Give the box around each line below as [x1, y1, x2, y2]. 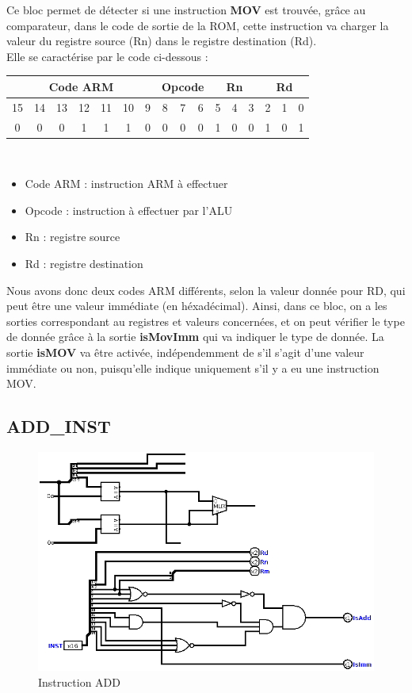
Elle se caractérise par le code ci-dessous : [6, 48, 208, 64]
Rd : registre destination [25, 255, 143, 272]
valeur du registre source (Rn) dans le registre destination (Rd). [6, 33, 317, 49]
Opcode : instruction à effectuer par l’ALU [25, 201, 233, 218]
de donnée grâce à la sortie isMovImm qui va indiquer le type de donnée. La [6, 328, 384, 345]
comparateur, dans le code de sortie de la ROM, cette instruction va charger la [6, 17, 389, 33]
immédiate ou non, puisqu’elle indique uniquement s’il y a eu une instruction [6, 359, 380, 376]
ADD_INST [6, 414, 111, 438]
